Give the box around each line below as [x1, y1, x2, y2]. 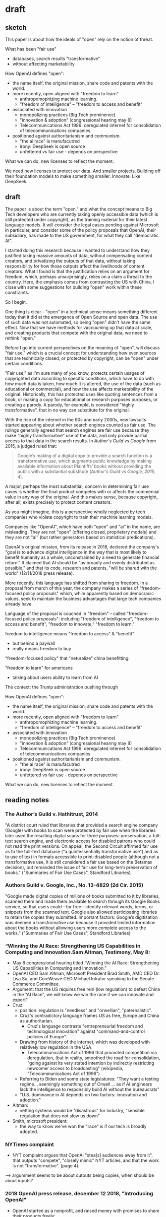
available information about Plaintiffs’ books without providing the [17, 463, 151, 469]
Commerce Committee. [12, 981, 60, 987]
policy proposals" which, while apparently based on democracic [23, 590, 154, 596]
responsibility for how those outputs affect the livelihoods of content [5, 263, 145, 269]
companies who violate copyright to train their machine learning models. [5, 514, 153, 520]
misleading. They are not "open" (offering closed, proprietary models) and [5, 529, 157, 535]
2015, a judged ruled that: [5, 443, 57, 449]
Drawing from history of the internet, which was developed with [19, 1039, 150, 1045]
